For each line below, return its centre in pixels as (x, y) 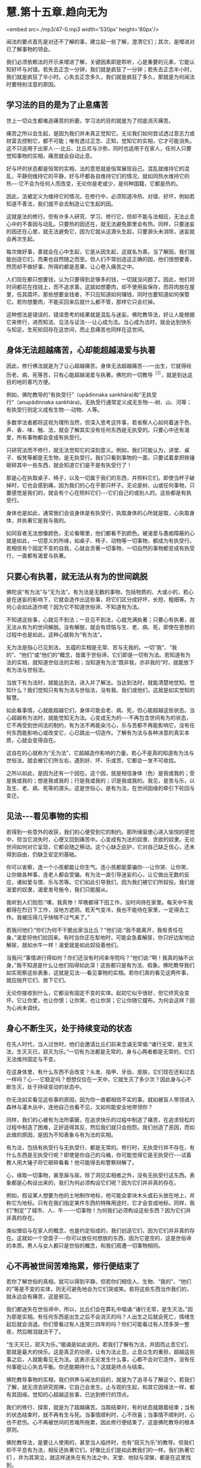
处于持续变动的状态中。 (56, 1086)
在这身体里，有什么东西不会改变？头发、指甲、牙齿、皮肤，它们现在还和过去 (100, 1072)
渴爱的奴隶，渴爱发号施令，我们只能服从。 (59, 889)
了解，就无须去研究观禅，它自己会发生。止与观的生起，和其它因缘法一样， (98, 1387)
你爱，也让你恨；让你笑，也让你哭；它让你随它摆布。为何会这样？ (108, 1000)
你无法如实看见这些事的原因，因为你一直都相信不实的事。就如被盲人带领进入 (100, 1099)
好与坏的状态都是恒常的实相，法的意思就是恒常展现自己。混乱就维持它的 (95, 168)
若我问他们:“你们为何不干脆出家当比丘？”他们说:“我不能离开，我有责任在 (95, 930)
